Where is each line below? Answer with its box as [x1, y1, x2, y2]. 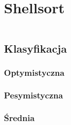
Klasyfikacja [4, 40, 67, 56]
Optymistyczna [4, 66, 65, 78]
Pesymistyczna [4, 89, 63, 101]
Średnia [4, 111, 35, 124]
